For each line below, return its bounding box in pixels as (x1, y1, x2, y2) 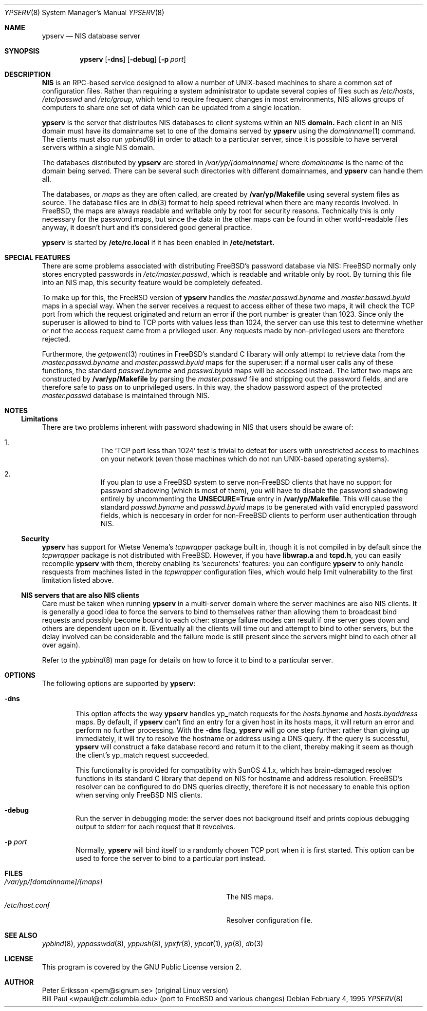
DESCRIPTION (4, 70, 51, 78)
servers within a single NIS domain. (42, 143, 155, 152)
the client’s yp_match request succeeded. (75, 751, 209, 759)
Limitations (21, 415, 58, 423)
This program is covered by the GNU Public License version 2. (42, 963, 241, 971)
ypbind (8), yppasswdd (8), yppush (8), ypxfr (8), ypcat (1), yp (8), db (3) (42, 939, 263, 948)
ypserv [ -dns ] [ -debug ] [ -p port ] (79, 55, 186, 63)
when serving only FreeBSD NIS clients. (75, 791, 203, 799)
